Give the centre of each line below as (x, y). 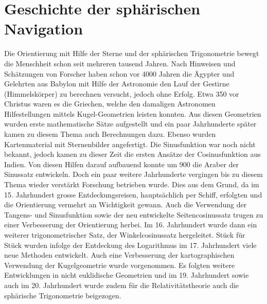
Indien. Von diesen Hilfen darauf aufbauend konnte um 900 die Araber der (122, 164)
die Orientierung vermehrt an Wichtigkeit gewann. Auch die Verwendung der (126, 204)
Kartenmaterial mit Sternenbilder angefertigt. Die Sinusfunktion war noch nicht (130, 144)
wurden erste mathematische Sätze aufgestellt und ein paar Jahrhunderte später (130, 124)
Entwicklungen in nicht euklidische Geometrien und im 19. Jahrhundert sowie (127, 275)
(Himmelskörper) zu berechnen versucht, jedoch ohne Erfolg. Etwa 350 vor (122, 93)
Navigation (44, 29)
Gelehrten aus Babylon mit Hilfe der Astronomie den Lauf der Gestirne (117, 84)
